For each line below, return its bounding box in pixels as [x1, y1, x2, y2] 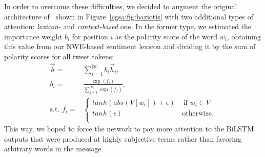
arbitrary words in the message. [4, 143, 104, 154]
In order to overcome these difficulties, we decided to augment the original [4, 1, 237, 11]
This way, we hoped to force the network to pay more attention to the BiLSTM [4, 123, 254, 134]
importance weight [4, 31, 63, 41]
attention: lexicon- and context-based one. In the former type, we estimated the [4, 21, 252, 32]
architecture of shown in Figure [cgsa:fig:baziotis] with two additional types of [4, 11, 253, 21]
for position [72, 31, 108, 41]
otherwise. [182, 109, 214, 117]
